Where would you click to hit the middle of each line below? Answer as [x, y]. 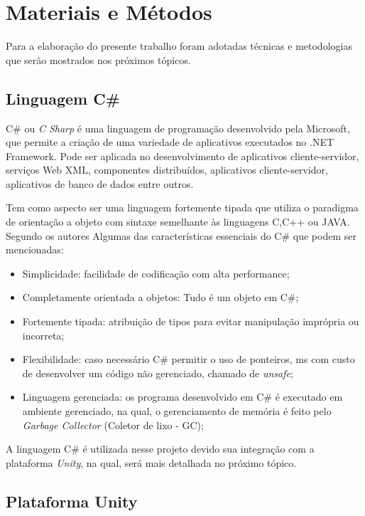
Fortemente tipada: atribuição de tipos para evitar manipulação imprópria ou [191, 321]
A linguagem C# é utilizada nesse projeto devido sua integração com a [160, 449]
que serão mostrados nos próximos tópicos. [98, 59]
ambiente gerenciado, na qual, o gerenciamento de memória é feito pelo [177, 411]
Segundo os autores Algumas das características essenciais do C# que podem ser [181, 235]
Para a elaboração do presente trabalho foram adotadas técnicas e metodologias [179, 46]
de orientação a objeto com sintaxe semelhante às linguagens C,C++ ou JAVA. [178, 222]
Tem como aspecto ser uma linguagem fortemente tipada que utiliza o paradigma [182, 207]
